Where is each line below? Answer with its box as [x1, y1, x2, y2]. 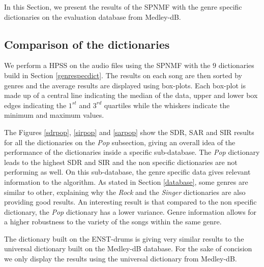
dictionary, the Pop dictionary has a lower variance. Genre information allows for [4, 206, 257, 217]
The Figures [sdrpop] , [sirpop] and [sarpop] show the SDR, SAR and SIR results [4, 126, 254, 137]
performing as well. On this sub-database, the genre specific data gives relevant [4, 166, 251, 177]
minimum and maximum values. [4, 110, 104, 120]
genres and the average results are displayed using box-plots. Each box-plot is [4, 80, 246, 90]
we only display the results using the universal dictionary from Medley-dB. [4, 253, 237, 264]
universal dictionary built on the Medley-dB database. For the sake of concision [4, 243, 252, 254]
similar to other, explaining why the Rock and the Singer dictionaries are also [4, 186, 246, 197]
